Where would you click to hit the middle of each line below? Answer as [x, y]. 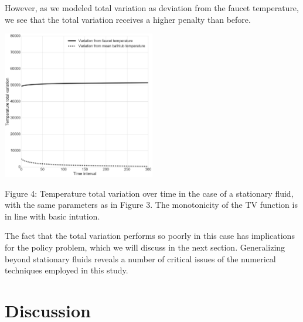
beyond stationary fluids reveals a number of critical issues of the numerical [140, 258]
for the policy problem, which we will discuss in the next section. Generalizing [145, 247]
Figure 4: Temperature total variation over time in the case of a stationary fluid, [149, 193]
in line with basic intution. [52, 216]
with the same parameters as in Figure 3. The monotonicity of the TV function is [151, 205]
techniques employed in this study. [67, 270]
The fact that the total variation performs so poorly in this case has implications [150, 236]
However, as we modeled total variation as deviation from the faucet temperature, [152, 8]
